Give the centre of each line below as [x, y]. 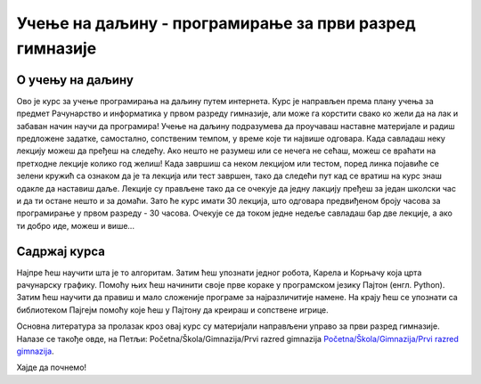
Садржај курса [61, 251]
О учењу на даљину [75, 80]
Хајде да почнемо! [52, 368]
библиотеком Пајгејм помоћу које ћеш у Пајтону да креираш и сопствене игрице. [172, 310]
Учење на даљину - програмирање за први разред [216, 23]
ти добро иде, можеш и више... [76, 225]
